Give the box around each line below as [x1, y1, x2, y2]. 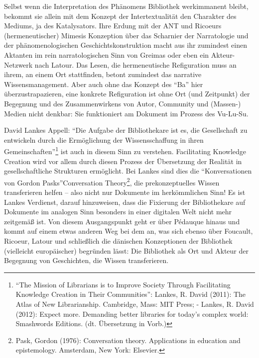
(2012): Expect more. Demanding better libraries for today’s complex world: [15, 308, 249, 319]
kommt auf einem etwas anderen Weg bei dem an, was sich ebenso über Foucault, [4, 226, 253, 236]
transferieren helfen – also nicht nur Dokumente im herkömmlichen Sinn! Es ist [4, 187, 246, 197]
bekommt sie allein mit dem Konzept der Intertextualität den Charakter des [4, 10, 237, 21]
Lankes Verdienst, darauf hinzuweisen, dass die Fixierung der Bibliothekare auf [4, 196, 246, 207]
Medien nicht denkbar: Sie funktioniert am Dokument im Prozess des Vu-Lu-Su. [4, 108, 249, 118]
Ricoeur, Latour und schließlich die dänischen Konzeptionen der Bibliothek [4, 235, 233, 246]
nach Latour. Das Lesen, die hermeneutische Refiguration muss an [34, 59, 237, 70]
